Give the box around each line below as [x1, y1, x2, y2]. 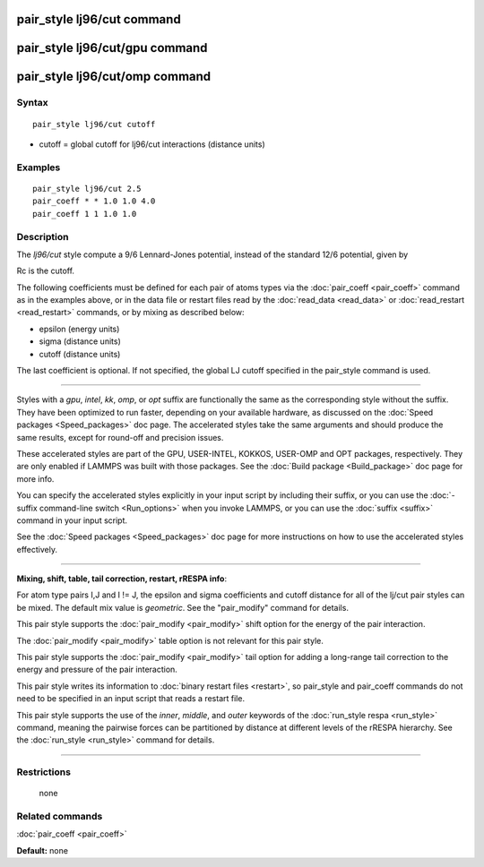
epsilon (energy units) [39, 323, 120, 334]
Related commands [16, 811, 103, 823]
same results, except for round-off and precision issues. [16, 432, 224, 442]
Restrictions [16, 766, 72, 778]
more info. [16, 473, 55, 484]
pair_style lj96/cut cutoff [32, 119, 156, 129]
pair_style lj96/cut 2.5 [32, 184, 142, 193]
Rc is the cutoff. [16, 265, 75, 277]
